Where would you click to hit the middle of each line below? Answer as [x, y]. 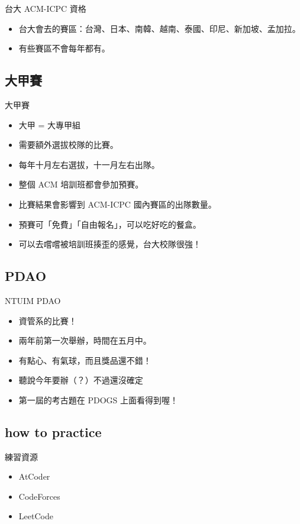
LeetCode [36, 516]
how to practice [53, 431]
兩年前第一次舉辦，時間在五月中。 [85, 340]
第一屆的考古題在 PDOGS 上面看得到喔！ [99, 400]
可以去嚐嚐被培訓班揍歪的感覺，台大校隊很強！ [110, 244]
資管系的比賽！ [48, 320]
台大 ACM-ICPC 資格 [46, 8]
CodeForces [39, 496]
